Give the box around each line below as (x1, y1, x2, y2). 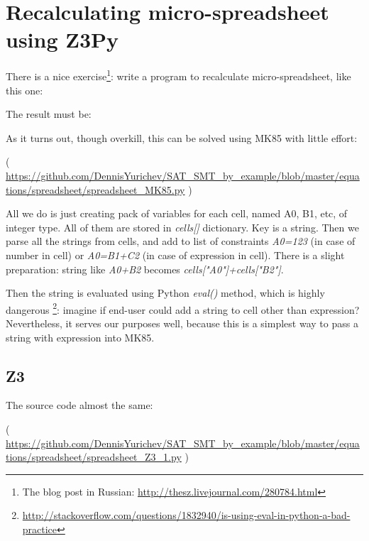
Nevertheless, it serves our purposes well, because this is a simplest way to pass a (6, 315, 358, 330)
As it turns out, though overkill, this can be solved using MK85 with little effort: (6, 130, 358, 145)
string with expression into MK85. (6, 329, 155, 344)
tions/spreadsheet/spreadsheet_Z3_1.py (6, 449, 182, 464)
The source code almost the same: (6, 398, 153, 412)
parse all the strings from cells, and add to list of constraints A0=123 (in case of (6, 234, 356, 248)
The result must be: (6, 106, 92, 121)
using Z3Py (6, 25, 119, 54)
